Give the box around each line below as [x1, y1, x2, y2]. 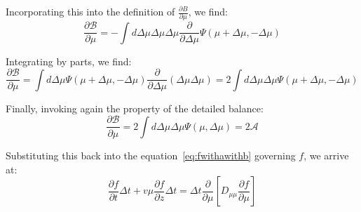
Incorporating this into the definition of [6, 4, 175, 18]
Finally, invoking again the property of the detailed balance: [6, 100, 264, 115]
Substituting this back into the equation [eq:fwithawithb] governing [6, 147, 296, 162]
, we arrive [304, 147, 349, 162]
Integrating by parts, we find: [6, 53, 132, 68]
